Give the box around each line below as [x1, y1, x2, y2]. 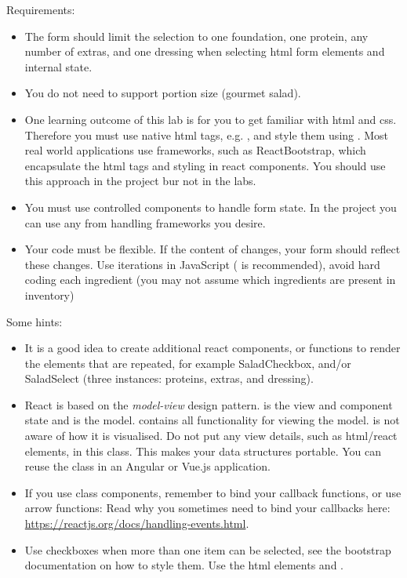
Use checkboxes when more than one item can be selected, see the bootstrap [24, 541, 391, 558]
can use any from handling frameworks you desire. [24, 214, 266, 231]
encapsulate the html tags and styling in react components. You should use [24, 157, 386, 173]
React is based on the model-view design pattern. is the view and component [24, 396, 393, 413]
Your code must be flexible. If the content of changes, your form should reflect [24, 241, 401, 257]
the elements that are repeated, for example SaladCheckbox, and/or [24, 354, 351, 371]
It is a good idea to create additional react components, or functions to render [24, 340, 401, 356]
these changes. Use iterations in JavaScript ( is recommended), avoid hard [24, 256, 380, 272]
